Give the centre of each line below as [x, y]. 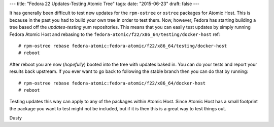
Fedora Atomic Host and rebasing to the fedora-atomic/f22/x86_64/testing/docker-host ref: [115, 34]
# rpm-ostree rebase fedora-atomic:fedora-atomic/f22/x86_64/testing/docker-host [123, 46]
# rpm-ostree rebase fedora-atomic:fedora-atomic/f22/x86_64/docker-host [112, 83]
